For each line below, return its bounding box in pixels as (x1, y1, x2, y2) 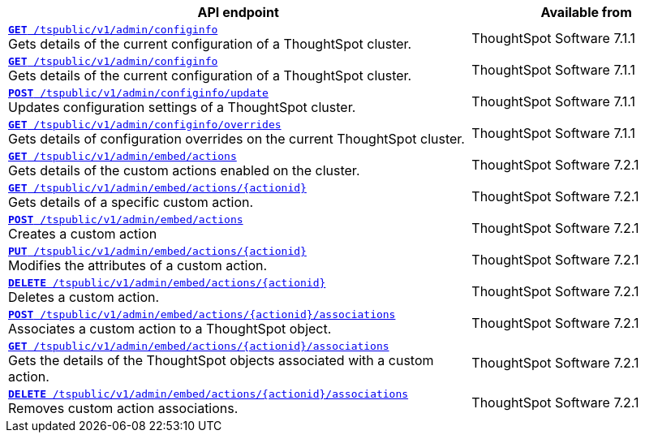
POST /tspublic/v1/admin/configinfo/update (8, 87, 269, 99)
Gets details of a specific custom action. (8, 194, 254, 210)
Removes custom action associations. (8, 400, 239, 416)
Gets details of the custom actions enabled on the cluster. (8, 162, 360, 179)
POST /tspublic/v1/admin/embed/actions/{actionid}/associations (8, 308, 396, 321)
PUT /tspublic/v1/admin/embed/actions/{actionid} (8, 245, 307, 257)
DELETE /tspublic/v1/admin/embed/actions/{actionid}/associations (8, 388, 409, 400)
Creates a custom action (8, 226, 157, 242)
